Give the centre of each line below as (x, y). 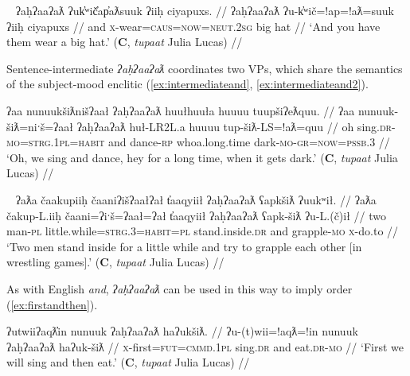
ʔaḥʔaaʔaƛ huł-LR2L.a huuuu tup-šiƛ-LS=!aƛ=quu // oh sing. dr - (236, 126)
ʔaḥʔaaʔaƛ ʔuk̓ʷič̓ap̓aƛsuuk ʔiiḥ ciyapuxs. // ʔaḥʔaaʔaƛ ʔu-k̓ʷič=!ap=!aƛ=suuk (205, 10)
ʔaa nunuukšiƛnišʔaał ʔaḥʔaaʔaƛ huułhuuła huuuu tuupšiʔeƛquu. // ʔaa (181, 110)
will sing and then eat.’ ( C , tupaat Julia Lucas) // (128, 362)
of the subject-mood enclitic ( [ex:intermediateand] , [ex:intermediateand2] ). (187, 84)
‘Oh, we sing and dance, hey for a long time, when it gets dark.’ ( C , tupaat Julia (202, 157)
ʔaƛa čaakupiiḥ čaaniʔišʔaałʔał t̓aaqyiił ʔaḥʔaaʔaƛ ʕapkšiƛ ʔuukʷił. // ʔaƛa (196, 199)
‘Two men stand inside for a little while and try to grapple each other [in (184, 246)
